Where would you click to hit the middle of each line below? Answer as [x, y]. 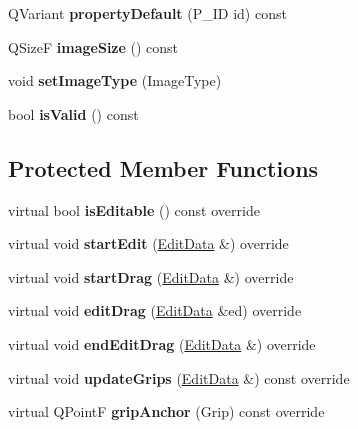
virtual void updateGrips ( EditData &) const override [179, 377]
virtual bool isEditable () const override [134, 209]
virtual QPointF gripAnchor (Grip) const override [166, 411]
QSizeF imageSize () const [93, 46]
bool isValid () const [73, 113]
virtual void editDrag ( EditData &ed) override [155, 310]
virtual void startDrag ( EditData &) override [151, 276]
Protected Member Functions [163, 167]
